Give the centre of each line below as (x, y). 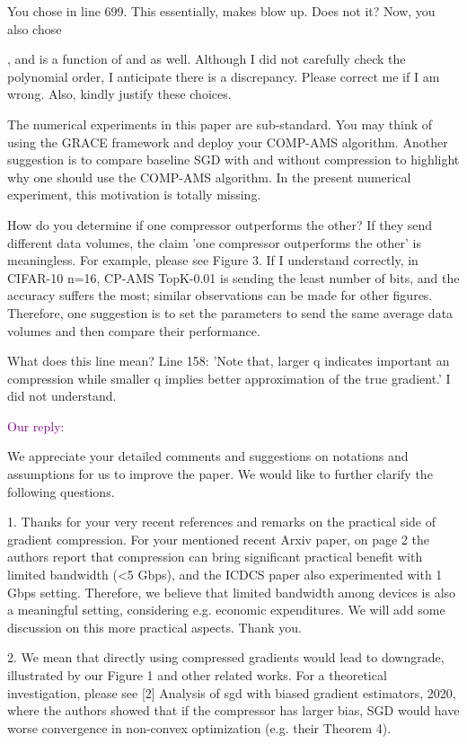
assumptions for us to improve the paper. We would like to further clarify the (220, 474)
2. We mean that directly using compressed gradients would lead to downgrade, (226, 657)
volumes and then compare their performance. (134, 330)
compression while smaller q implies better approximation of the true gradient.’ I (229, 378)
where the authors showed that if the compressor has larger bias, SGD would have (233, 710)
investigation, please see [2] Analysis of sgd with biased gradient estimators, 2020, (232, 692)
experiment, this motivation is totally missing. (134, 195)
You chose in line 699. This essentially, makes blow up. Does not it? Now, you (221, 11)
